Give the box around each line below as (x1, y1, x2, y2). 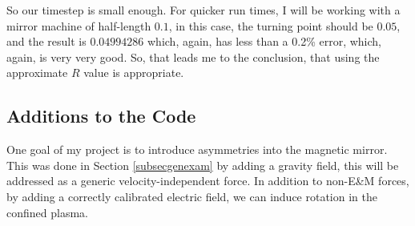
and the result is (6, 33, 87, 50)
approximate (6, 64, 68, 81)
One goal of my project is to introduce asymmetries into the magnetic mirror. (6, 141, 388, 158)
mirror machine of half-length (6, 17, 151, 34)
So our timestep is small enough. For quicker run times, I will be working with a (6, 2, 401, 18)
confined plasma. (6, 204, 88, 220)
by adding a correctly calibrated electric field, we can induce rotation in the (6, 188, 377, 204)
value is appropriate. (83, 64, 184, 81)
